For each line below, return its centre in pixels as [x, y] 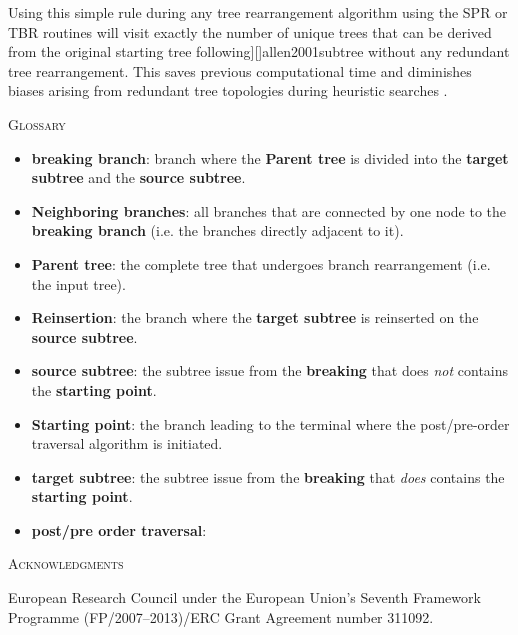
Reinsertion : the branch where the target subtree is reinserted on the [255, 317]
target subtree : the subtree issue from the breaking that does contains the [268, 476]
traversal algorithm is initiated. [127, 443]
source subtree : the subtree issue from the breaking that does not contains [270, 370]
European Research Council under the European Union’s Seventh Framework [244, 597]
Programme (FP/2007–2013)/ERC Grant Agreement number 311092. [221, 616]
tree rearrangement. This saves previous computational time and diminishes [240, 70]
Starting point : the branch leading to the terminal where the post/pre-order [270, 423]
